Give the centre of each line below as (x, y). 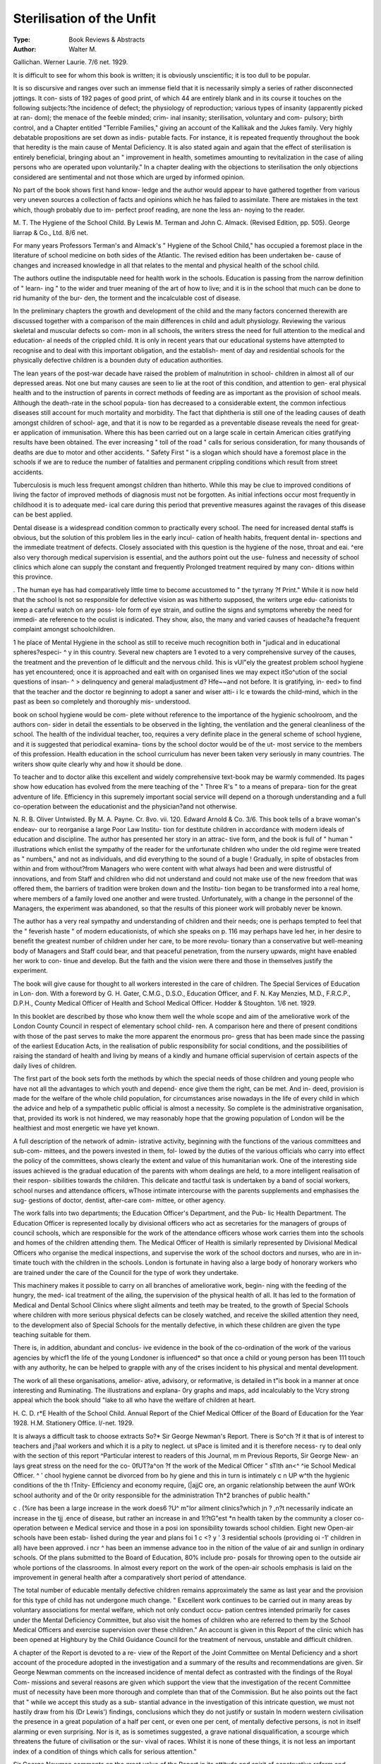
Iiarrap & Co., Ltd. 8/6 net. (50, 232)
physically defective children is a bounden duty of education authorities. (118, 361)
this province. (33, 577)
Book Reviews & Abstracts (107, 40)
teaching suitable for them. (52, 1334)
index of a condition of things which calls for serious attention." (105, 1751)
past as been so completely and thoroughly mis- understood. (102, 701)
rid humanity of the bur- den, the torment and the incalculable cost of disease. (127, 298)
